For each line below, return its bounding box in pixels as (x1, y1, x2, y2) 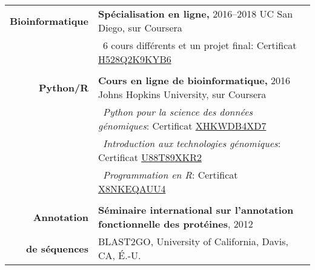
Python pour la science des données (103, 105, 253, 119)
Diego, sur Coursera (98, 21, 182, 35)
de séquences (26, 241, 89, 255)
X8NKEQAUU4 (98, 182, 166, 196)
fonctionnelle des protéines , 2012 (98, 217, 253, 231)
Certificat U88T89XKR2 (98, 150, 202, 164)
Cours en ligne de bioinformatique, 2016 (98, 73, 291, 87)
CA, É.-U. (98, 248, 141, 262)
